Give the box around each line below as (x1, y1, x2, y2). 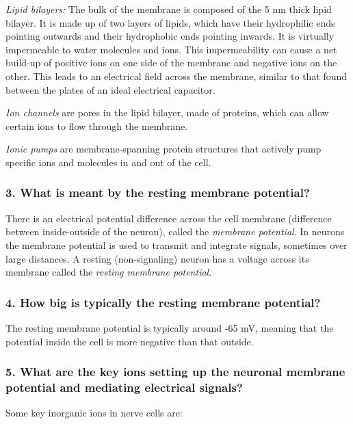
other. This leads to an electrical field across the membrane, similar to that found (5, 68, 348, 83)
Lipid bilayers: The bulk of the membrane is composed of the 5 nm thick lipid (5, 2, 332, 16)
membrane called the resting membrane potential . (5, 265, 212, 279)
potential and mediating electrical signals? (5, 378, 243, 395)
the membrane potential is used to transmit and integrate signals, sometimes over (5, 237, 348, 252)
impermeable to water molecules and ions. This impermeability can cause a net (5, 42, 337, 56)
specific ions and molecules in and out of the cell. (5, 155, 211, 169)
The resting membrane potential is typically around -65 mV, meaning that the (5, 320, 334, 334)
